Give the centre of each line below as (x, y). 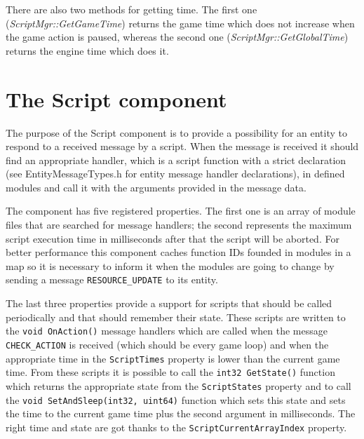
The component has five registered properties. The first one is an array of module (181, 211)
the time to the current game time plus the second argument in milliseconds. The (181, 413)
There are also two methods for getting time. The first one (132, 9)
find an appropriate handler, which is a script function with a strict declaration (176, 160)
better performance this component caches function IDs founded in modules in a (178, 252)
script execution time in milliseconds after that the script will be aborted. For (173, 238)
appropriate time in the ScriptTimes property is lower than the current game (173, 358)
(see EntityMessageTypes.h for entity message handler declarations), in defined (175, 174)
